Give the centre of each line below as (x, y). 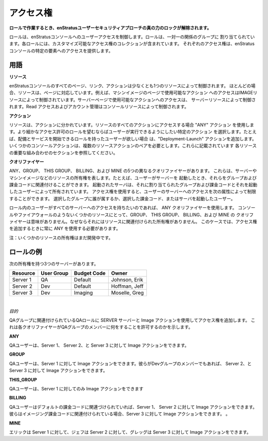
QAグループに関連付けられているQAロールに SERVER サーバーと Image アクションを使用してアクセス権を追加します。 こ (132, 320)
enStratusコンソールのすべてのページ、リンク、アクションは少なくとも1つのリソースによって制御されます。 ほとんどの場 (132, 86)
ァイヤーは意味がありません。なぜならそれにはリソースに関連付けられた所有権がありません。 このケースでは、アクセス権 (133, 222)
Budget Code (90, 273)
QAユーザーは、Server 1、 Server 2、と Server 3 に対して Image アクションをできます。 (99, 345)
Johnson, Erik (127, 280)
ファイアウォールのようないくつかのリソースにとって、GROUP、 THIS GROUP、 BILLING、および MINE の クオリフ (136, 215)
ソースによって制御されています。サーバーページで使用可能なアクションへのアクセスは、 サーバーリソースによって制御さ (133, 100)
